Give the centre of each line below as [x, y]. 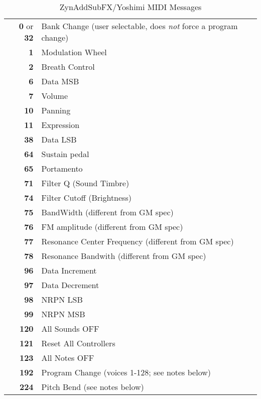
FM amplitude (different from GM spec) [112, 227]
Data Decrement [70, 285]
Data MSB [60, 81]
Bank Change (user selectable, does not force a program [140, 26]
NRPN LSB [62, 299]
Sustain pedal [65, 154]
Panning [56, 110]
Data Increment [69, 270]
